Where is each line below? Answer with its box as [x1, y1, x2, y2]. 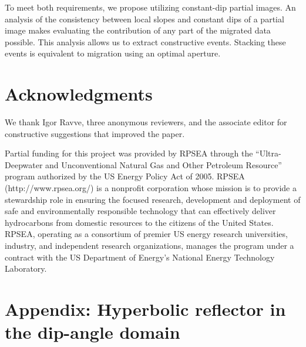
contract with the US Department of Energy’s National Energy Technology [5, 251, 275, 263]
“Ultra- [255, 147, 281, 159]
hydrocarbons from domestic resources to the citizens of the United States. [5, 216, 274, 228]
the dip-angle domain [5, 320, 180, 344]
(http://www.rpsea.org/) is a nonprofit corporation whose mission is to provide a [5, 182, 297, 194]
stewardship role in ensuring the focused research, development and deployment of [5, 193, 301, 205]
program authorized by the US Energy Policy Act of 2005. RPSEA [5, 170, 245, 182]
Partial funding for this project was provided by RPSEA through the [5, 147, 253, 159]
